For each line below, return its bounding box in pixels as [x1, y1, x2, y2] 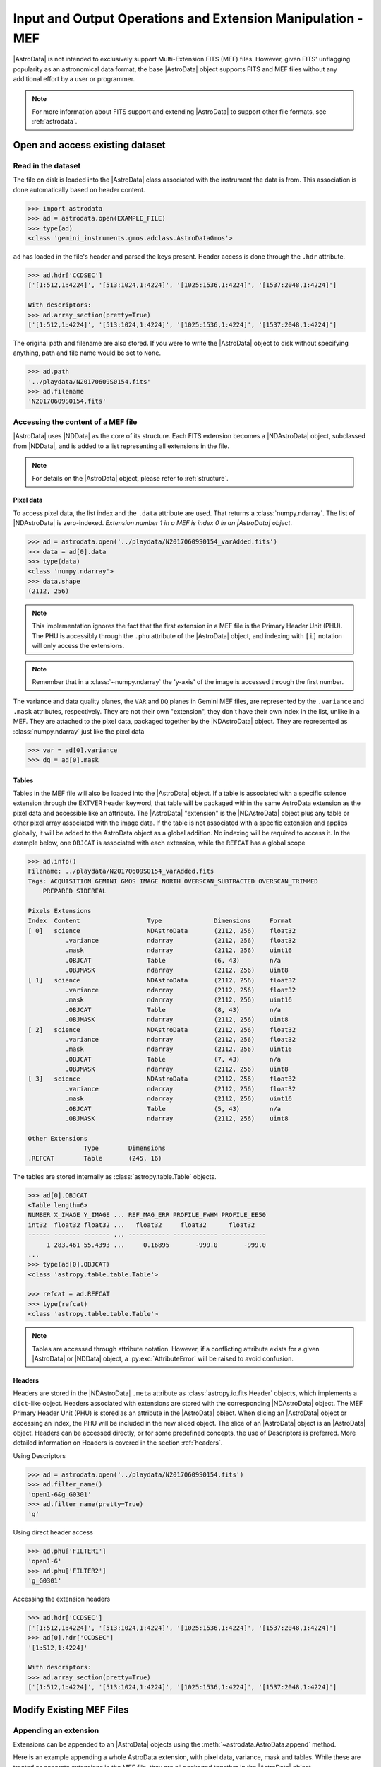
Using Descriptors [13, 1451, 66, 1460]
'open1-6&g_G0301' [28, 1490, 92, 1498]
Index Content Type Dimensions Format [28, 917, 293, 925]
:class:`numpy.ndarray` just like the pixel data [13, 727, 145, 735]
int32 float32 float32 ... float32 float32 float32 [28, 1221, 255, 1229]
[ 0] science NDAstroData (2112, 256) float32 [28, 927, 296, 934]
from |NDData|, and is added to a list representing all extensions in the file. [13, 442, 229, 450]
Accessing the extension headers [13, 1595, 111, 1604]
